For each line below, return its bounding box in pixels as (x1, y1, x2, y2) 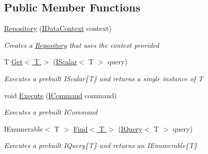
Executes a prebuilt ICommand (4, 107, 98, 117)
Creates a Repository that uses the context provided (4, 39, 159, 50)
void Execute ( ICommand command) (4, 90, 117, 100)
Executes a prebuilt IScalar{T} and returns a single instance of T (4, 73, 204, 83)
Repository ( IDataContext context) (4, 23, 111, 33)
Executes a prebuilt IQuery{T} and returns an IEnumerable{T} (4, 140, 198, 151)
